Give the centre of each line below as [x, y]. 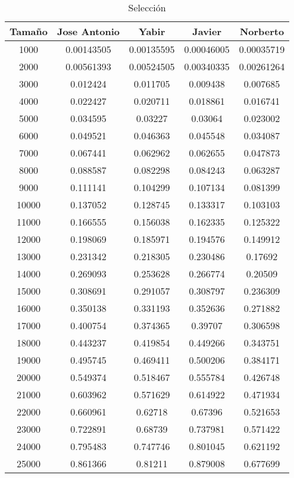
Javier [207, 31]
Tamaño [29, 31]
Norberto [262, 31]
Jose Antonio [88, 31]
